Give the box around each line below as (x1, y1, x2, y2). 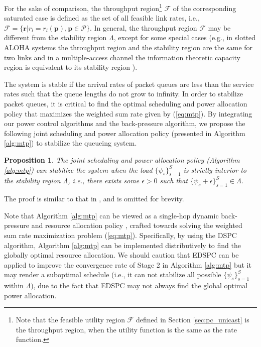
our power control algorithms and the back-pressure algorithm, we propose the (4, 118, 245, 129)
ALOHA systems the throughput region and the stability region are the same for (4, 42, 253, 53)
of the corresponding (173, 3, 236, 13)
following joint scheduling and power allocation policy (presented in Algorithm (4, 128, 245, 138)
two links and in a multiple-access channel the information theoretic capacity (4, 52, 240, 62)
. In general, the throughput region (89, 22, 197, 33)
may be (208, 22, 231, 33)
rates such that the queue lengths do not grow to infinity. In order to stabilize (4, 88, 243, 99)
